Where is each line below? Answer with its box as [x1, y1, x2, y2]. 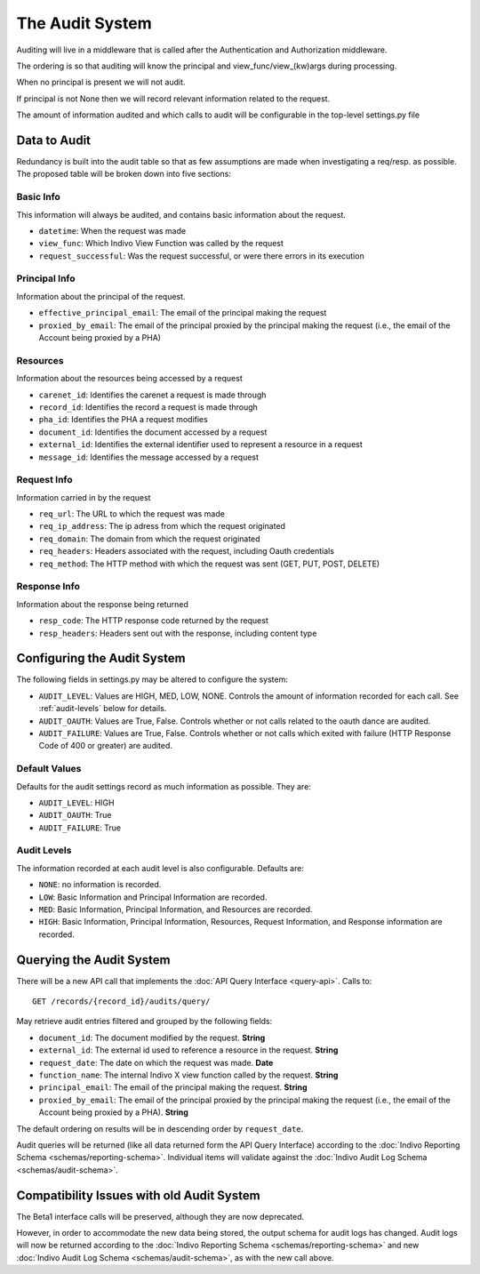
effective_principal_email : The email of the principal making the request [38, 308, 327, 318]
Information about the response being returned [16, 598, 188, 609]
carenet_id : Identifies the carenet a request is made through [38, 389, 267, 400]
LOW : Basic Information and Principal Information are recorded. [38, 892, 268, 902]
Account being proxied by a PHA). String [38, 1107, 188, 1118]
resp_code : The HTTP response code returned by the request [38, 615, 268, 626]
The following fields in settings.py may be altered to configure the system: [16, 674, 288, 685]
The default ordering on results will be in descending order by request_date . [16, 1123, 304, 1134]
